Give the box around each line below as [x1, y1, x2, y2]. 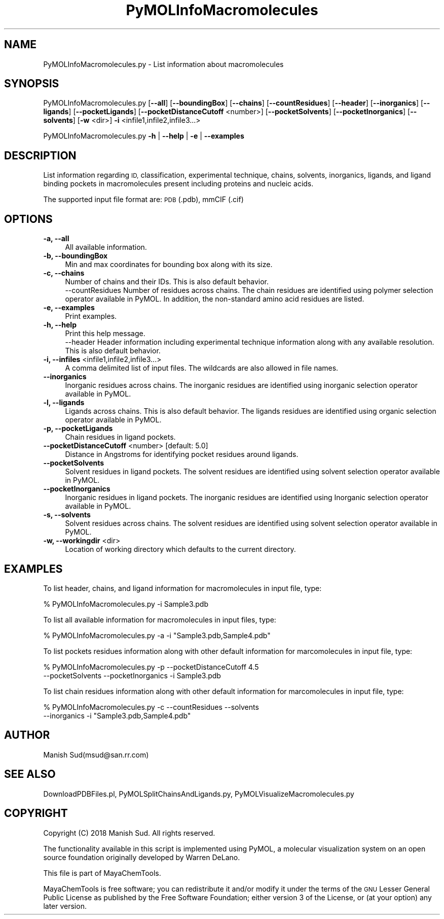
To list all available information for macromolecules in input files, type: [43, 615, 276, 624]
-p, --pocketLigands [43, 424, 113, 433]
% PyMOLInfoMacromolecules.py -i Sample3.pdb [43, 599, 209, 608]
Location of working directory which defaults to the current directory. [65, 545, 296, 554]
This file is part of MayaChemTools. [43, 868, 161, 877]
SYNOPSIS [4, 77, 59, 90]
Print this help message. [65, 329, 145, 338]
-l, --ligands [43, 398, 85, 407]
